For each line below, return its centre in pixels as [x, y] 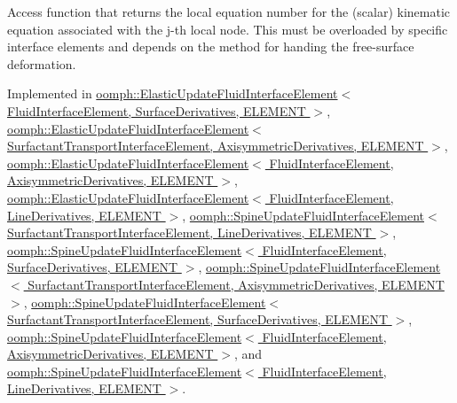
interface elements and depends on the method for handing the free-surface [211, 46]
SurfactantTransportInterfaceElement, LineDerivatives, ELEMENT [189, 232]
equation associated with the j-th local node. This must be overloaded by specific [228, 29]
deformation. [42, 63]
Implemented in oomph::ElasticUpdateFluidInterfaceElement [173, 93]
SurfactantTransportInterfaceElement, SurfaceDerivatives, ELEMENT [198, 319]
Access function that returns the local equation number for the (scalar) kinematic [229, 12]
